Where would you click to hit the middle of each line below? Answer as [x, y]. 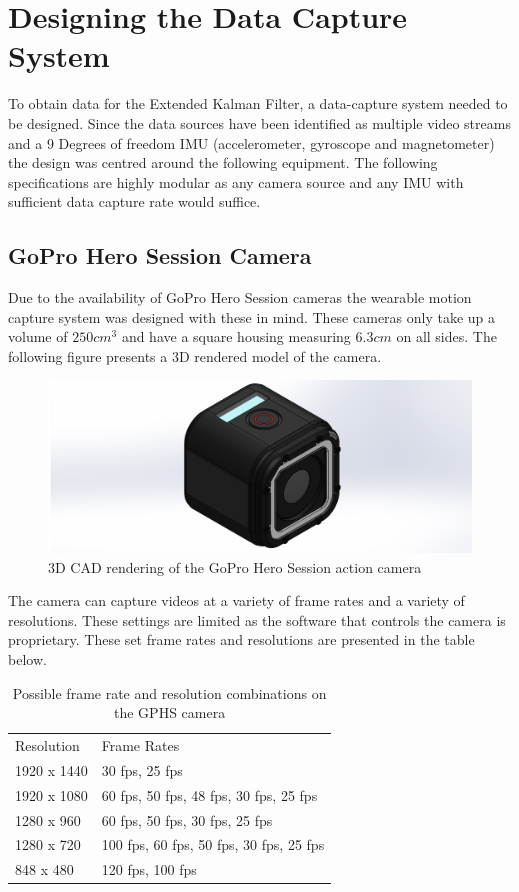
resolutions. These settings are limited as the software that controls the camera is [257, 619]
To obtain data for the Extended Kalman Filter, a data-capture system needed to [258, 103]
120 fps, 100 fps [149, 869]
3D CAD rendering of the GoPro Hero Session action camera [235, 566]
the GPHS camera [170, 712]
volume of [38, 336]
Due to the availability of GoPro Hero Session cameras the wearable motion [240, 297]
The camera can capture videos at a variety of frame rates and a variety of [236, 600]
